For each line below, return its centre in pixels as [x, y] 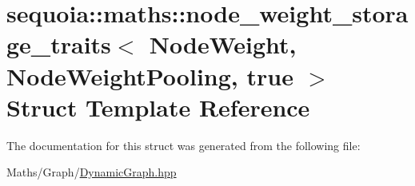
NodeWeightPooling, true [150, 75]
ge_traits [59, 44]
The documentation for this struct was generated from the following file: [184, 145]
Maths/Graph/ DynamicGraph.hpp [92, 172]
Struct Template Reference [158, 107]
